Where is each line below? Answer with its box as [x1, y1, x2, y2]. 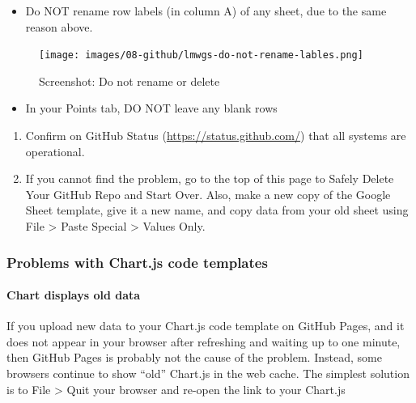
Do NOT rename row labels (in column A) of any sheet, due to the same [25, 2, 387, 19]
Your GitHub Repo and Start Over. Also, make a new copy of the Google [25, 185, 391, 202]
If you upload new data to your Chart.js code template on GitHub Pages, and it [6, 317, 405, 334]
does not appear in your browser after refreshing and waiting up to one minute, [6, 333, 401, 350]
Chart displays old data [6, 286, 141, 303]
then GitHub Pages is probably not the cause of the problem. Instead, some [6, 349, 382, 366]
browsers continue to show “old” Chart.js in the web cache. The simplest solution [6, 365, 410, 382]
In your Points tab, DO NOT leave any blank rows [25, 100, 278, 117]
